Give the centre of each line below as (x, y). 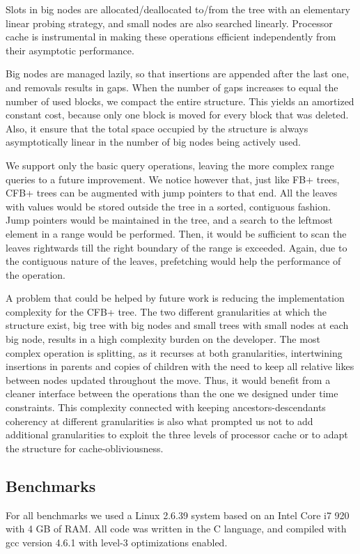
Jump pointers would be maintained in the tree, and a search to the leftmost (169, 220)
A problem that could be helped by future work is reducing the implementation (175, 298)
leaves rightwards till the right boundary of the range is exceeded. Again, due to (177, 247)
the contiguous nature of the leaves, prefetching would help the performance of (173, 261)
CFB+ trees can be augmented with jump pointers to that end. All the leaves (172, 193)
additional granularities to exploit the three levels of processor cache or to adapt (177, 434)
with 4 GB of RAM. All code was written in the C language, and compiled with (176, 529)
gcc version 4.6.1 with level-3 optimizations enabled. (117, 542)
